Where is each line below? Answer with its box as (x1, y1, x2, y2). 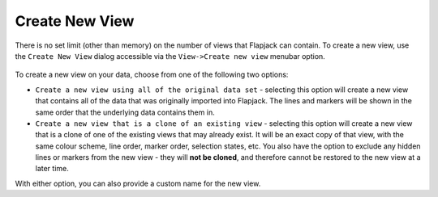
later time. (35, 164, 69, 174)
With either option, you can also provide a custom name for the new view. (15, 178, 261, 188)
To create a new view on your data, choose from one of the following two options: (15, 69, 289, 80)
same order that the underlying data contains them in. (35, 107, 215, 117)
